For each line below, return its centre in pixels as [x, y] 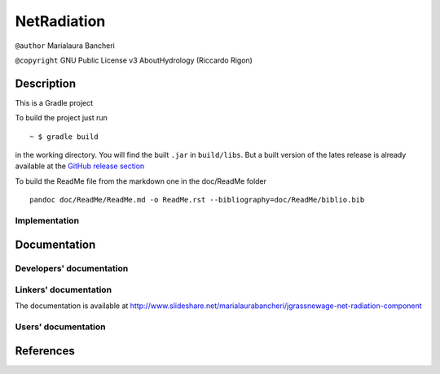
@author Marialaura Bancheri [65, 46]
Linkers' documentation [64, 290]
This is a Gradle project [54, 102]
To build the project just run [61, 118]
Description [46, 83]
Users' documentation [60, 327]
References [45, 351]
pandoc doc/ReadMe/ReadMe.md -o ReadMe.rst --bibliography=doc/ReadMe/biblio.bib [197, 200]
